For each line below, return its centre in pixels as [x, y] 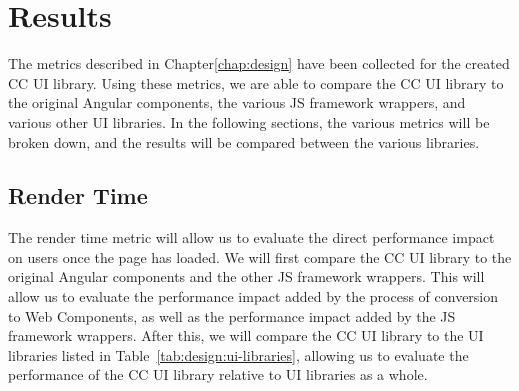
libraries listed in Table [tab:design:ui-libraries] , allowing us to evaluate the [238, 354]
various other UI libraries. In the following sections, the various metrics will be [249, 121]
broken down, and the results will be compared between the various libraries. [244, 141]
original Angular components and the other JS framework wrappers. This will [246, 276]
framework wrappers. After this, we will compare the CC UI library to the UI [246, 335]
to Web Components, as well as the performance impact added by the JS [232, 315]
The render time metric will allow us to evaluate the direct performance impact [251, 237]
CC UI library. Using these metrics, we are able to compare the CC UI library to [256, 82]
